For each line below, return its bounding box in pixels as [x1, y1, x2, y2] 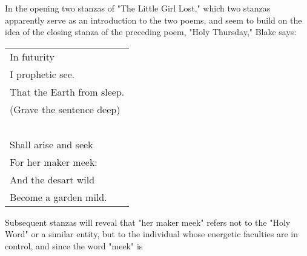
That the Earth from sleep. [10, 84, 125, 99]
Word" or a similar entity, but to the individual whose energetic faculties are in [5, 228, 299, 240]
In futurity [10, 49, 54, 64]
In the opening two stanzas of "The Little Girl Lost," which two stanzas [5, 2, 271, 14]
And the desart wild [10, 172, 95, 186]
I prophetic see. [10, 67, 75, 81]
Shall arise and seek [10, 137, 93, 151]
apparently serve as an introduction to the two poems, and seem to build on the [5, 13, 302, 26]
